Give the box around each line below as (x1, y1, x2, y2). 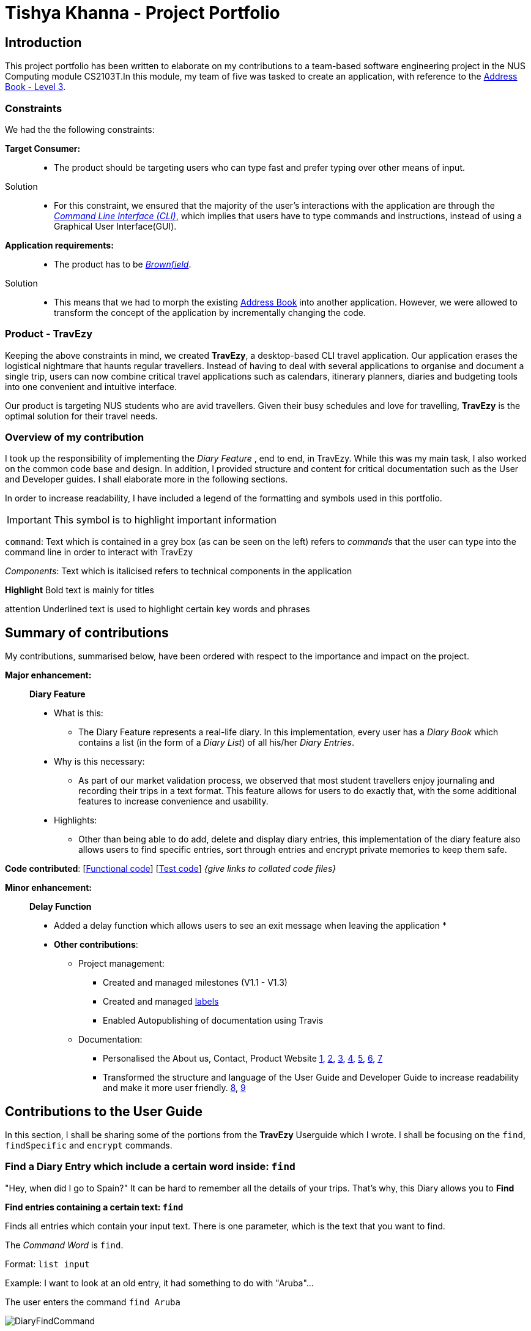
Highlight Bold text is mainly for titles (5, 585, 154, 596)
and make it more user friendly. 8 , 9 (103, 1082, 246, 1093)
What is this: (54, 708, 103, 719)
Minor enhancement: (5, 882, 92, 893)
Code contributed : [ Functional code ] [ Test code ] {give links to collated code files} (5, 863, 336, 874)
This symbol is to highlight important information (53, 514, 277, 527)
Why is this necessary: (54, 756, 145, 767)
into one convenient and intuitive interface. (5, 381, 177, 392)
